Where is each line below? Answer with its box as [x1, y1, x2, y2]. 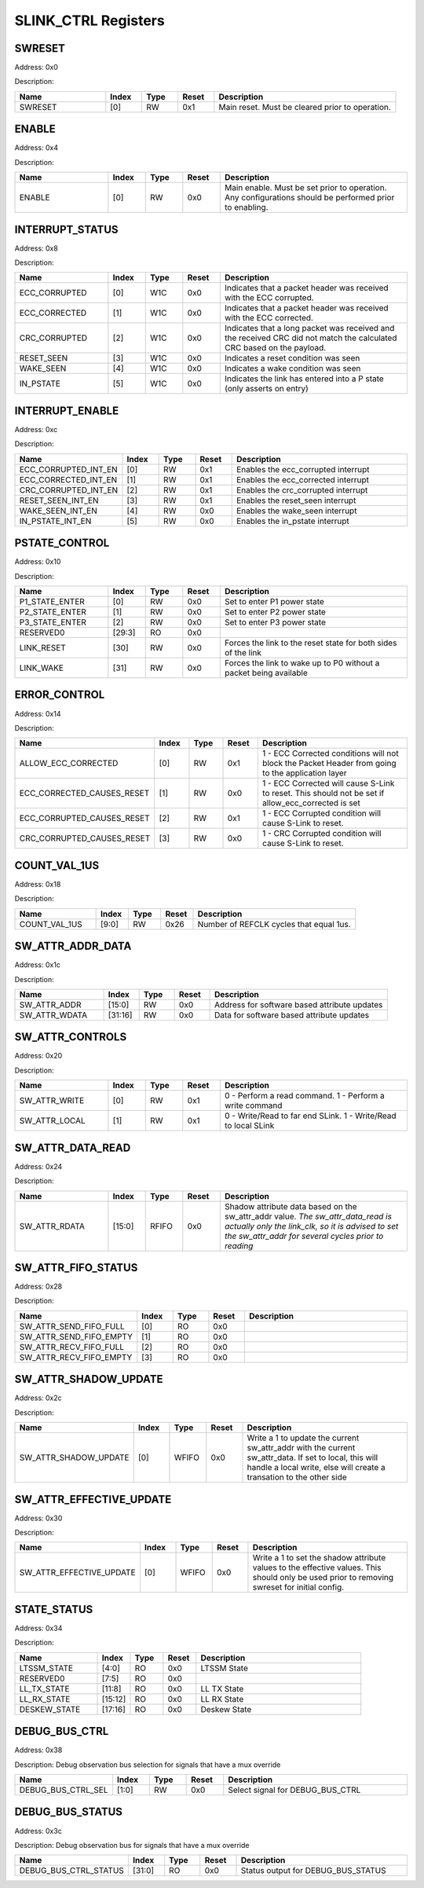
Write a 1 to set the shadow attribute [252, 1553, 386, 1564]
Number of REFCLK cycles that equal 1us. [197, 918, 351, 929]
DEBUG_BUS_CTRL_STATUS [19, 1865, 125, 1876]
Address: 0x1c [14, 960, 60, 970]
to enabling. [225, 202, 269, 213]
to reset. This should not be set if [261, 788, 385, 799]
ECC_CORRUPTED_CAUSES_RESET [19, 813, 151, 824]
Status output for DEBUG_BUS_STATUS [240, 1865, 386, 1876]
